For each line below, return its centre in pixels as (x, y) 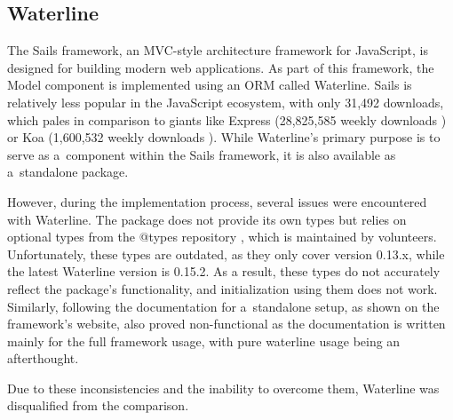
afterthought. (43, 358)
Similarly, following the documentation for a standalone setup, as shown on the (223, 306)
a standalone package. (68, 172)
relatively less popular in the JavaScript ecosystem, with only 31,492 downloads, (226, 102)
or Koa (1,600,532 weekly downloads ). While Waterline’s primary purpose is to (224, 137)
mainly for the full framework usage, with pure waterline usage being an (204, 341)
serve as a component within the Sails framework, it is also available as (202, 154)
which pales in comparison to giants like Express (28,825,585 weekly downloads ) (227, 119)
